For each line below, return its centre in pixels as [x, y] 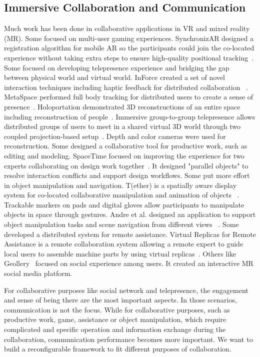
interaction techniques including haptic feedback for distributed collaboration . [126, 87]
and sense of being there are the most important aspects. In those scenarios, [120, 300]
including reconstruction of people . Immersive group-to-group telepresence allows [130, 116]
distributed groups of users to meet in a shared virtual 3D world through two [122, 126]
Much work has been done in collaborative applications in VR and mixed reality [127, 28]
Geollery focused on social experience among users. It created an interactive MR [129, 263]
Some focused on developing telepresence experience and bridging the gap [117, 67]
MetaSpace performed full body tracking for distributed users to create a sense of [129, 97]
